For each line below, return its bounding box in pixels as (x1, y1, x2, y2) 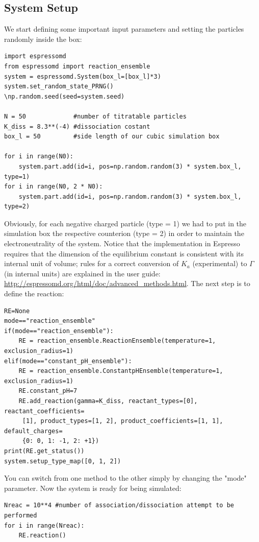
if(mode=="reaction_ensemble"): (4, 327, 114, 335)
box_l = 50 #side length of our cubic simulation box (4, 133, 220, 140)
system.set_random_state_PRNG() (4, 83, 114, 90)
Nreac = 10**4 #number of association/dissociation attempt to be (4, 502, 235, 509)
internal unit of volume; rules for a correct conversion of (4, 258, 179, 269)
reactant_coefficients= (4, 407, 85, 415)
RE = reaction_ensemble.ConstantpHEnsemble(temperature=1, (18, 367, 223, 375)
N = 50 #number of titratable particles (4, 112, 187, 120)
